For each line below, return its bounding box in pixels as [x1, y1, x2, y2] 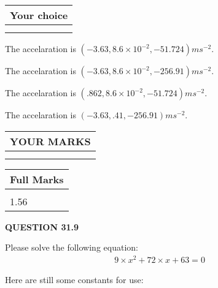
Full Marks [10, 172, 64, 186]
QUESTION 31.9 [5, 220, 79, 233]
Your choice [10, 8, 68, 22]
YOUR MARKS [10, 134, 91, 148]
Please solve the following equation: [5, 241, 138, 254]
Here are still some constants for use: [5, 273, 144, 286]
